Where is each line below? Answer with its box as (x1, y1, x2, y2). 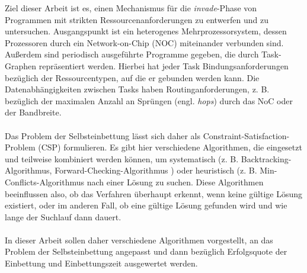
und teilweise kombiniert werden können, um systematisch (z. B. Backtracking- (5, 152, 292, 165)
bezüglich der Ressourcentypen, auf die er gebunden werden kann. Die (5, 71, 260, 83)
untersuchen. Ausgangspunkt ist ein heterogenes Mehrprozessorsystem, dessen (5, 25, 287, 37)
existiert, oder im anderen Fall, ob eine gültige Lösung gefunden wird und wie (5, 199, 287, 211)
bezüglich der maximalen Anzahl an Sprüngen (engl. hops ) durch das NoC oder (5, 94, 293, 107)
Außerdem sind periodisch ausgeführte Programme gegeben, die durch (5, 48, 259, 60)
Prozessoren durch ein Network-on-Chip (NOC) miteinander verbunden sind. (5, 36, 284, 49)
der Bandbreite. (5, 106, 62, 118)
